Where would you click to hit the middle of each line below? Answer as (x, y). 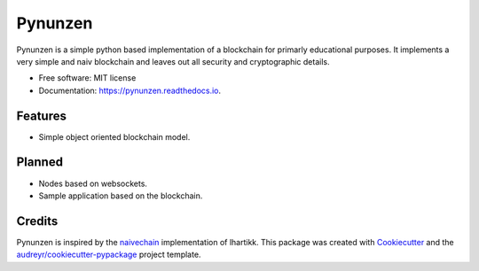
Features (41, 116)
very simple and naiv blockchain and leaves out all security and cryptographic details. (173, 61)
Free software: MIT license (87, 78)
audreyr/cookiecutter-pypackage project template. (109, 255)
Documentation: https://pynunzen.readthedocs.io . (130, 90)
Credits (37, 221)
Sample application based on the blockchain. (121, 196)
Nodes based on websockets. (93, 183)
